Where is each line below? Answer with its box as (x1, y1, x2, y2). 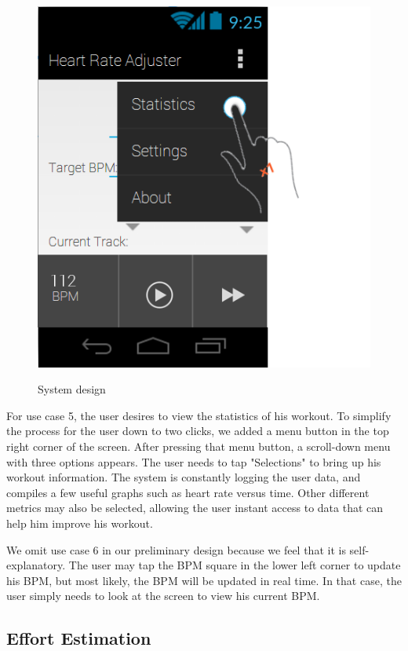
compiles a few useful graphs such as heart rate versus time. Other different (6, 484, 370, 500)
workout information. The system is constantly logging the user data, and (6, 469, 361, 485)
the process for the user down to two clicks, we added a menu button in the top (6, 422, 389, 439)
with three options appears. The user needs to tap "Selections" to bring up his (6, 453, 381, 470)
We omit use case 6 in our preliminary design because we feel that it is (6, 541, 346, 558)
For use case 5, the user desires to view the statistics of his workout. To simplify (6, 407, 392, 423)
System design (38, 381, 106, 397)
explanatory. (6, 557, 66, 573)
